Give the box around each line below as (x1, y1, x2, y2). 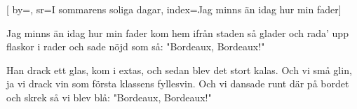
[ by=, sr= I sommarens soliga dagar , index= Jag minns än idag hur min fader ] (6, 2, 342, 16)
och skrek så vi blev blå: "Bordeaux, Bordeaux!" (6, 89, 212, 104)
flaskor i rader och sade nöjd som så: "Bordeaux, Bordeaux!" (6, 39, 265, 54)
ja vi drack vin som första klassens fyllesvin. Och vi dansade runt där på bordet (6, 76, 349, 91)
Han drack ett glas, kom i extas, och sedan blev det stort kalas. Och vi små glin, (6, 62, 352, 77)
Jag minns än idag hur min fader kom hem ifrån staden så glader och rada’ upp (6, 25, 349, 40)
